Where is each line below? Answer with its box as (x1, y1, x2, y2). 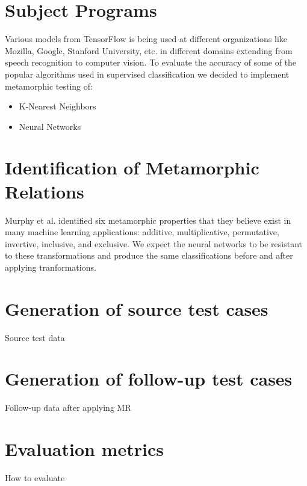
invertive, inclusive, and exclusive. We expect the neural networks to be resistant (5, 237, 303, 250)
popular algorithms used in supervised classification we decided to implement (5, 67, 290, 80)
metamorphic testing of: (5, 79, 93, 92)
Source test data (5, 331, 65, 343)
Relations (5, 179, 84, 203)
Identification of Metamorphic (5, 155, 259, 180)
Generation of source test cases (5, 296, 268, 321)
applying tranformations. (5, 260, 96, 273)
